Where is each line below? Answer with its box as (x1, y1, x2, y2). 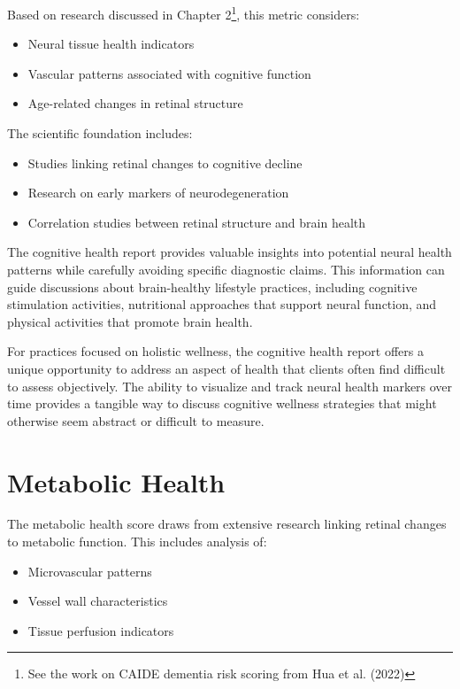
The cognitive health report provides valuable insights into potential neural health (7, 243, 452, 261)
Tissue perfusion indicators (27, 621, 174, 639)
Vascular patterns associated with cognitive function (27, 64, 311, 82)
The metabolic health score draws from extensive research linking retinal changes (7, 515, 447, 533)
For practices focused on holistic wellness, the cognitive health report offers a (7, 342, 424, 360)
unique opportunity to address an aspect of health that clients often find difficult (7, 359, 446, 377)
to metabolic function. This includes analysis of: (7, 532, 267, 551)
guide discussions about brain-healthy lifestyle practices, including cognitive (7, 277, 418, 296)
